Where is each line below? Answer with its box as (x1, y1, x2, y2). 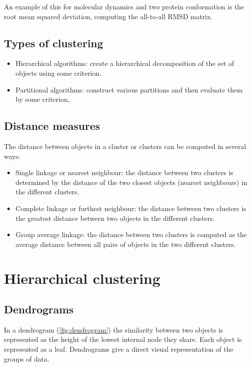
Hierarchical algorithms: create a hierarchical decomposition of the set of (15, 58, 234, 68)
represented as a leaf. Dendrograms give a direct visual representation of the (4, 344, 233, 354)
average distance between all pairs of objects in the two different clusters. (15, 239, 236, 249)
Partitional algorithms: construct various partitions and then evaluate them (15, 84, 243, 94)
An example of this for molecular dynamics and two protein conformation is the (4, 1, 244, 11)
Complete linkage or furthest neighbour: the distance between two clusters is (15, 203, 246, 213)
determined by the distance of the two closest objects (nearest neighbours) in (15, 177, 248, 187)
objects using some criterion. (15, 67, 102, 78)
